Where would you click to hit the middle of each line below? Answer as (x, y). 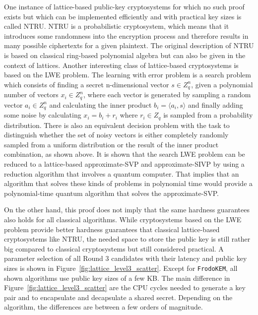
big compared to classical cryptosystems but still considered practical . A (114, 248)
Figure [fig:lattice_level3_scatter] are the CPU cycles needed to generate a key (125, 287)
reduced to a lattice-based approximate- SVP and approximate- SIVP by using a (124, 163)
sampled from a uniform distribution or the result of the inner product (111, 144)
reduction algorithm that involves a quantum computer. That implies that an (122, 173)
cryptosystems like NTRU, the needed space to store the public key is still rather (127, 239)
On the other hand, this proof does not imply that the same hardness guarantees (127, 210)
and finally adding (215, 104)
